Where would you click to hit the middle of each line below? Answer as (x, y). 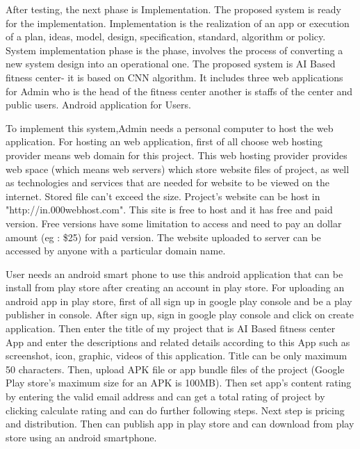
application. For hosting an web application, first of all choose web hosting (164, 141)
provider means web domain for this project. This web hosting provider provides (177, 155)
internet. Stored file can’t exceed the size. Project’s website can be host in (163, 196)
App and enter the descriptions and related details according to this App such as (178, 342)
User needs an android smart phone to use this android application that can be (174, 274)
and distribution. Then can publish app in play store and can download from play (180, 424)
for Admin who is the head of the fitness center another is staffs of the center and (179, 91)
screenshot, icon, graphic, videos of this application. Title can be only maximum (177, 356)
